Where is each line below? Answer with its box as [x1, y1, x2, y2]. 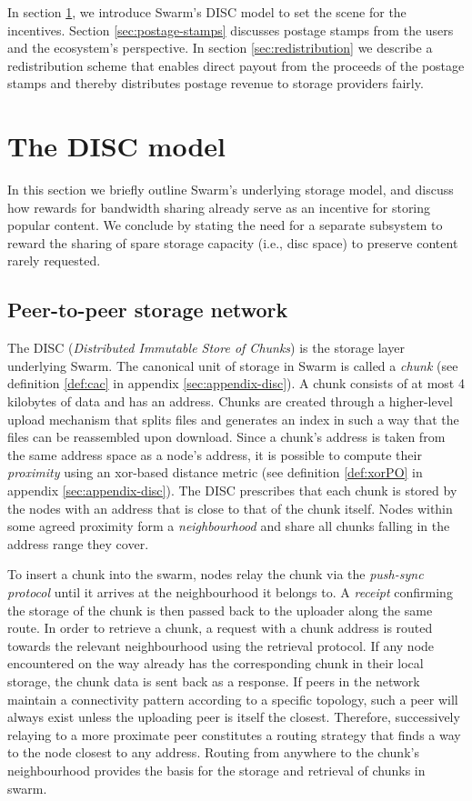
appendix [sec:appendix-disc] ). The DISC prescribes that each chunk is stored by [7, 481, 457, 500]
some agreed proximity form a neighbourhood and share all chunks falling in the [7, 516, 450, 536]
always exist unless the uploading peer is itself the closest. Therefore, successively [7, 707, 460, 726]
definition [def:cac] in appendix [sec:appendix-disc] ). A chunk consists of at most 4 [7, 374, 465, 393]
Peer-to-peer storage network [7, 295, 288, 324]
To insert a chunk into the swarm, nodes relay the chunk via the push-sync [7, 565, 424, 584]
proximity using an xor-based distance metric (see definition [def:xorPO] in [7, 463, 423, 482]
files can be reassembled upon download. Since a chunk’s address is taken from [7, 427, 446, 446]
